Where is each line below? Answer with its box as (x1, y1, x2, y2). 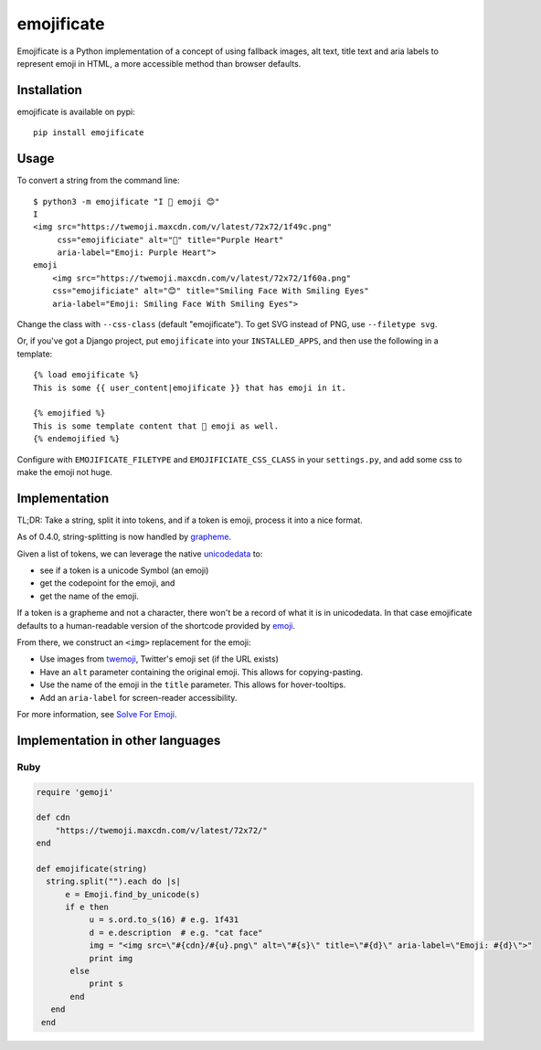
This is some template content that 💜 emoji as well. (33, 420, 279, 431)
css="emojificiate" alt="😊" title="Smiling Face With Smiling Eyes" (51, 286, 369, 296)
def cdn (36, 812, 70, 822)
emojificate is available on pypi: (16, 106, 136, 117)
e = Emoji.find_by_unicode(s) (65, 889, 201, 899)
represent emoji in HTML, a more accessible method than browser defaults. (16, 58, 302, 69)
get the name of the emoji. (39, 590, 139, 601)
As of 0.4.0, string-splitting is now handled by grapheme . (16, 531, 232, 543)
